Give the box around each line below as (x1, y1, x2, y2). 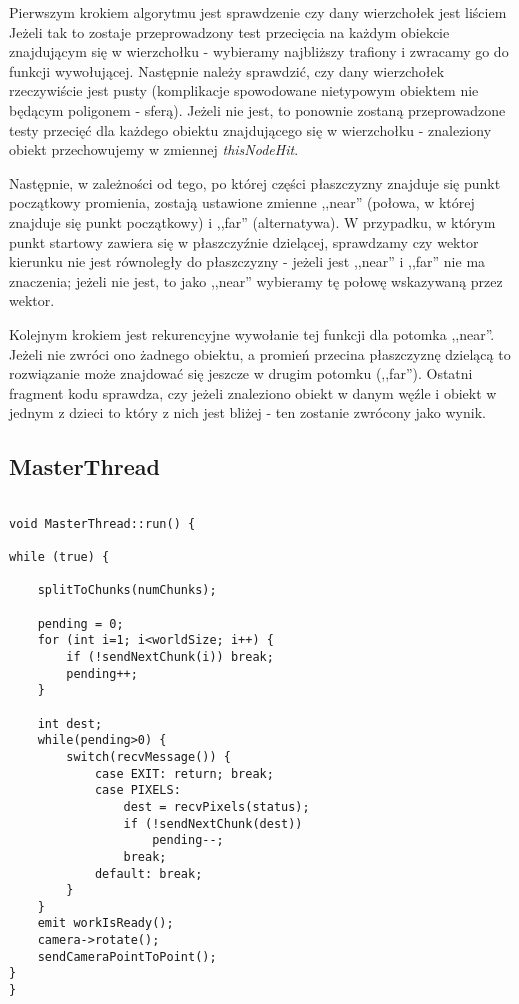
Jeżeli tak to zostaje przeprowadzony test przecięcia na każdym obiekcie (9, 21, 450, 42)
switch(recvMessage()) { (66, 749, 231, 764)
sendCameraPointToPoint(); (37, 949, 217, 964)
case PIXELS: (94, 783, 181, 798)
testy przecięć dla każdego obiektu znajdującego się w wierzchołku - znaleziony (9, 119, 492, 140)
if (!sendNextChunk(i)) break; (66, 649, 274, 664)
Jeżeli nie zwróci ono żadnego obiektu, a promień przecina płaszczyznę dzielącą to (9, 343, 511, 364)
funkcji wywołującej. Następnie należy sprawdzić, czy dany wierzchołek (9, 60, 445, 81)
